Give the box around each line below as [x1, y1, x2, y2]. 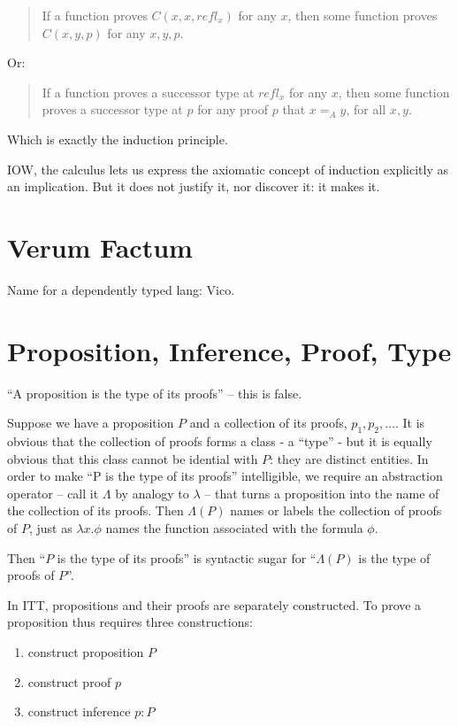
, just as [28, 518, 73, 537]
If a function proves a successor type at [42, 82, 255, 101]
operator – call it [7, 483, 99, 502]
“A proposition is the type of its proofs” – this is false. [7, 383, 302, 402]
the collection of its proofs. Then [7, 501, 184, 520]
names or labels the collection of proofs [230, 501, 442, 520]
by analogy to [115, 483, 189, 502]
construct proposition [27, 642, 144, 660]
